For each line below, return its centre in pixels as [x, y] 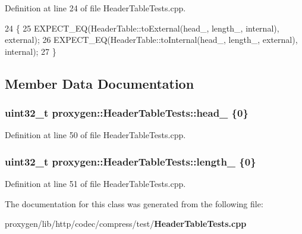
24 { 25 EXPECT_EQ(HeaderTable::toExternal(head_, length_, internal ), [142, 28]
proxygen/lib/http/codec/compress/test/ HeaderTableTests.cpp [126, 224]
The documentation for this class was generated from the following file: [134, 203]
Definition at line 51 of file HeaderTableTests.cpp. [95, 184]
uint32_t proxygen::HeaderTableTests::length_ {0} [130, 161]
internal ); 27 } [31, 51]
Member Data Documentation [100, 83]
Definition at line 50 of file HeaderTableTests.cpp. [95, 135]
